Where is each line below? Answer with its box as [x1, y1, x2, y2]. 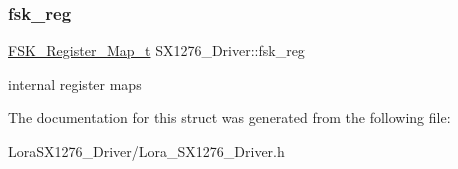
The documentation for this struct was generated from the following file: [8, 107, 451, 128]
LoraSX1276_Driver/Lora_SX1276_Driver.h [8, 141, 285, 161]
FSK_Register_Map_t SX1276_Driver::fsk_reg [8, 40, 305, 61]
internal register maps [8, 73, 142, 94]
